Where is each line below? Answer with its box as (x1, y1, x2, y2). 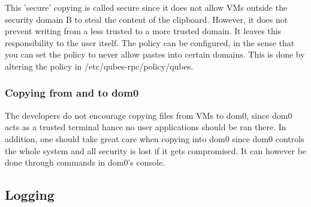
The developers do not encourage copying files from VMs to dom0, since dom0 (5, 109, 292, 121)
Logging (5, 185, 55, 204)
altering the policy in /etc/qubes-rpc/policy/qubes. (5, 59, 194, 72)
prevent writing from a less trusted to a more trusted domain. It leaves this (5, 25, 282, 37)
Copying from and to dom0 (5, 85, 139, 100)
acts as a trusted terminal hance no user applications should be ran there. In (5, 121, 286, 133)
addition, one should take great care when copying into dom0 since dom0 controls (5, 132, 304, 145)
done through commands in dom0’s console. (5, 156, 165, 169)
